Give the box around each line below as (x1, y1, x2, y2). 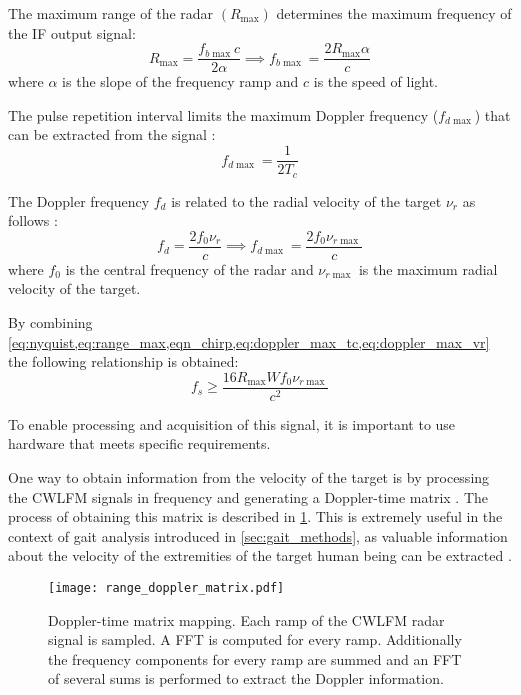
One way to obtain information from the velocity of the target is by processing (8, 467, 490, 488)
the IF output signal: (8, 22, 136, 43)
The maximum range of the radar (8, 3, 214, 23)
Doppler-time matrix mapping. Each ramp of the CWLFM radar (48, 609, 445, 630)
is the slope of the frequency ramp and (62, 71, 299, 92)
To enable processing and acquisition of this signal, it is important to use (8, 413, 456, 434)
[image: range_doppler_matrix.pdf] (48, 580, 285, 595)
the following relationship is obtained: (8, 351, 239, 372)
